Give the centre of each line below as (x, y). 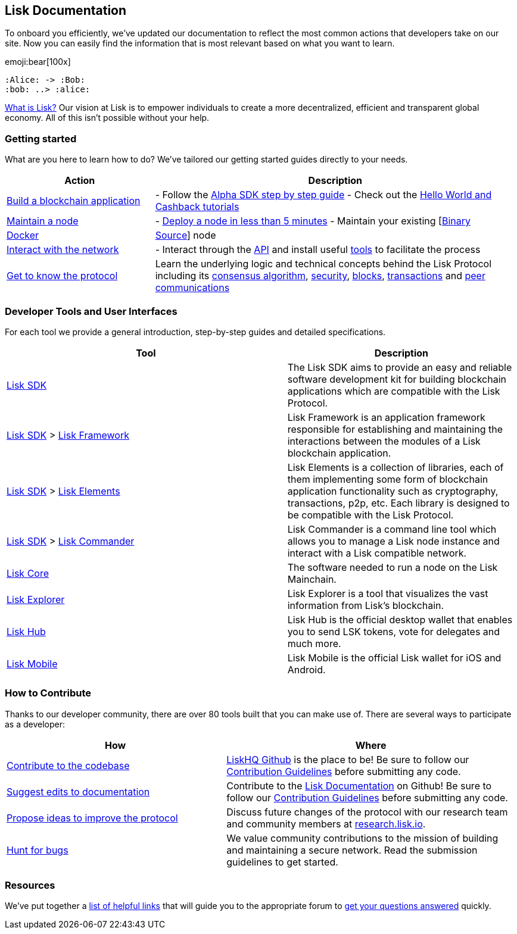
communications (192, 288)
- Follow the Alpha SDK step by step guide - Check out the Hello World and (323, 195)
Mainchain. (312, 579)
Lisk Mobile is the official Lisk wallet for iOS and (394, 657)
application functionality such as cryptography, (393, 491)
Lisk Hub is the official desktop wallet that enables (400, 619)
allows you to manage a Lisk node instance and (393, 541)
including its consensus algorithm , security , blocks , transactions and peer (320, 276)
